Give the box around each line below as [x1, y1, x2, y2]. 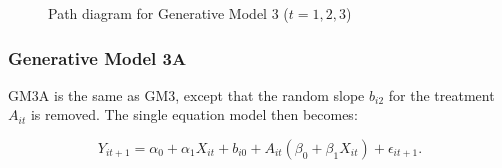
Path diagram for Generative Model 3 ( [48, 3, 289, 23]
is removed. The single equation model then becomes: [30, 104, 358, 125]
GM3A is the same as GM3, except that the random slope [8, 84, 365, 105]
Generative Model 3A [8, 45, 187, 70]
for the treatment [388, 84, 495, 105]
